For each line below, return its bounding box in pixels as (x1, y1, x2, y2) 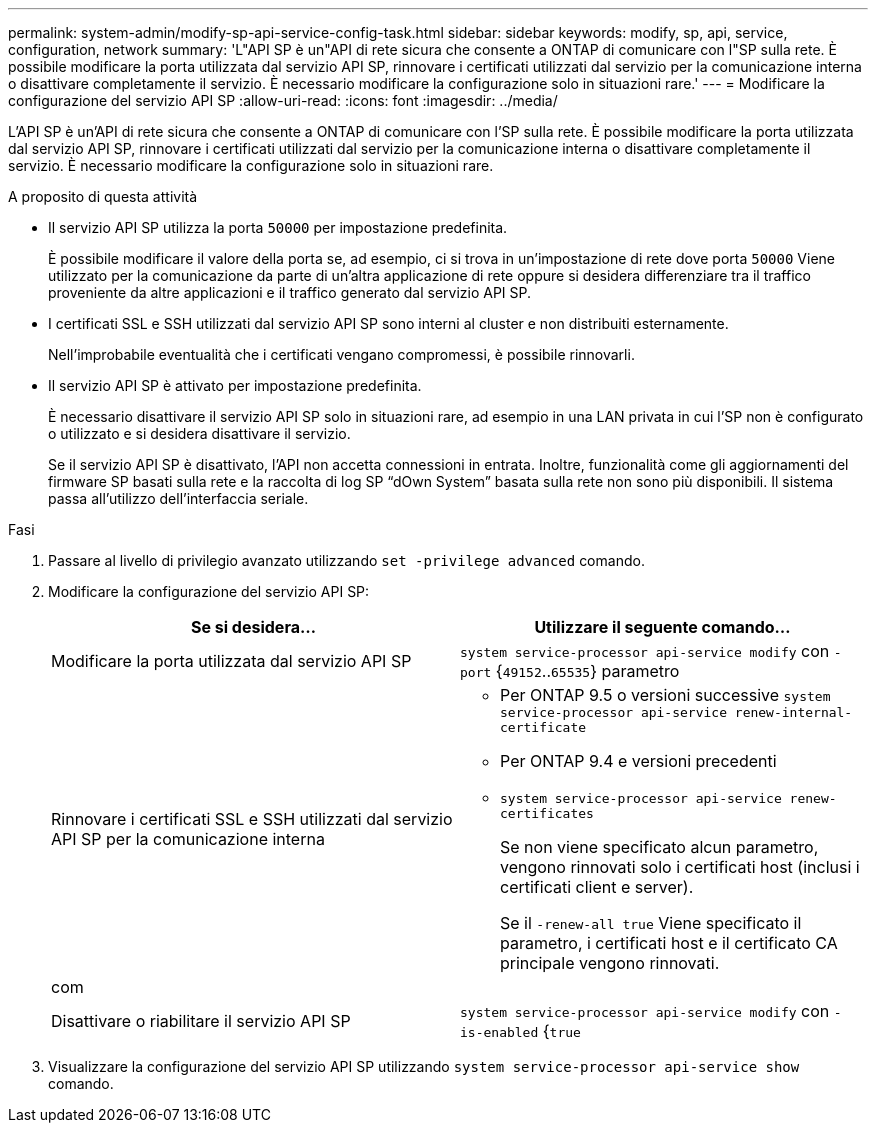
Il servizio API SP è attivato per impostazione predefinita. (48, 377, 422, 394)
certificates (500, 806, 594, 821)
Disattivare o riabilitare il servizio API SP (51, 1011, 351, 1031)
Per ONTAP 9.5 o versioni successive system (500, 685, 831, 705)
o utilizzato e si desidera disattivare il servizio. (48, 425, 351, 442)
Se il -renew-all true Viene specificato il (500, 913, 802, 933)
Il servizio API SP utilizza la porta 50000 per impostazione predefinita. (48, 219, 508, 236)
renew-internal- (734, 705, 853, 720)
